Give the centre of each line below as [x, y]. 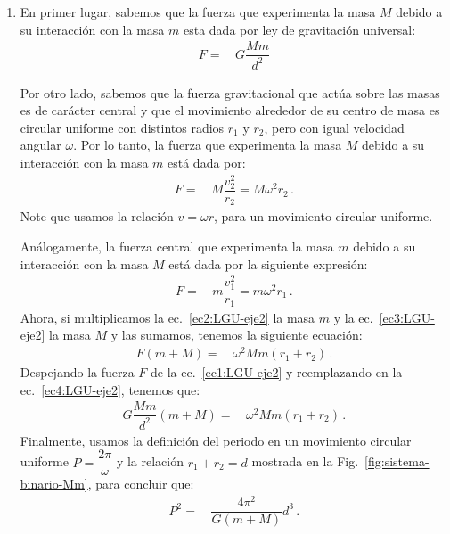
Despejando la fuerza [77, 372]
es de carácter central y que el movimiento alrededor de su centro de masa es [230, 110]
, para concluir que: [141, 484]
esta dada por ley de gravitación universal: [299, 29]
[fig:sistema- [397, 461]
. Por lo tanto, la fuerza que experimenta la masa [208, 145]
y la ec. [353, 317]
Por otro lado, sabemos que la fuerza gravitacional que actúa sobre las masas [230, 92]
